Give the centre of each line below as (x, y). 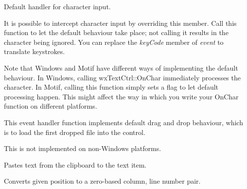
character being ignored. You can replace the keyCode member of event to (114, 42)
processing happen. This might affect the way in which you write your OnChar (121, 96)
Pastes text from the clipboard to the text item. (75, 164)
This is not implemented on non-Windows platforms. (83, 148)
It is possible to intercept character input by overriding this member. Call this (120, 23)
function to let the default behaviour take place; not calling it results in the (116, 32)
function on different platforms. (51, 106)
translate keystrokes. (35, 51)
